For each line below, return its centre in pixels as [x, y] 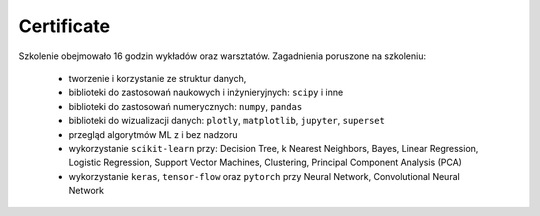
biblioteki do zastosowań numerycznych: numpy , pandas [185, 106]
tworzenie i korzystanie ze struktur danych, [157, 78]
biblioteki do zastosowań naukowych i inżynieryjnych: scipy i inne [206, 92]
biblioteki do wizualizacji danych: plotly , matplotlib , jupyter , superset [226, 121]
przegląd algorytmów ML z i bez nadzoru [153, 134]
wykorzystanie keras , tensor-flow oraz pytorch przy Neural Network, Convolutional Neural [264, 176]
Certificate [64, 26]
